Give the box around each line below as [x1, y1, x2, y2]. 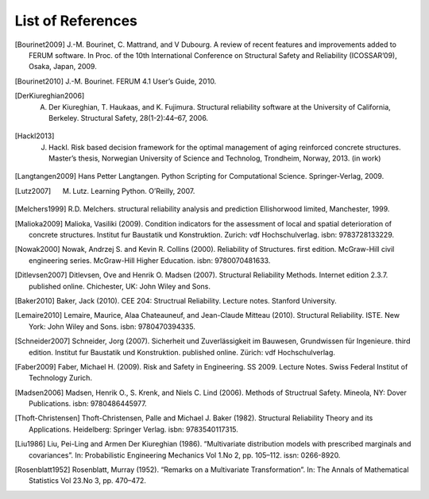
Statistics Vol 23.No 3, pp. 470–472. [29, 476, 147, 485]
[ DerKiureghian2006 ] [14, 91, 85, 101]
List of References [14, 12, 138, 29]
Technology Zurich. [29, 373, 93, 383]
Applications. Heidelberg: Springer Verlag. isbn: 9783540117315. [29, 424, 238, 434]
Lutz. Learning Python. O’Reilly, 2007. [72, 186, 195, 195]
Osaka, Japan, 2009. [29, 62, 97, 72]
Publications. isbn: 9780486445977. [29, 399, 147, 408]
